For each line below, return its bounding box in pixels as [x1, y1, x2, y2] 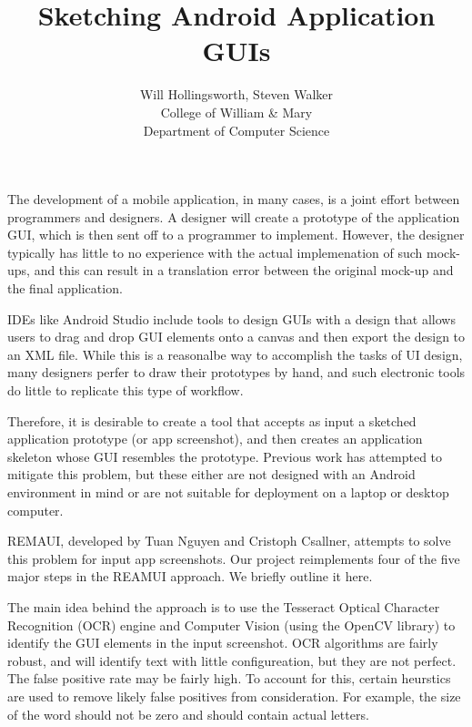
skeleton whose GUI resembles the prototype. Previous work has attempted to [7, 446, 443, 466]
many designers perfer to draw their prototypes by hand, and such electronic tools [7, 363, 466, 382]
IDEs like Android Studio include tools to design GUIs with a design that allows [7, 309, 456, 328]
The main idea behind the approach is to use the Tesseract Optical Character [7, 597, 440, 616]
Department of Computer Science [143, 120, 330, 139]
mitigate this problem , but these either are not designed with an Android [7, 465, 416, 484]
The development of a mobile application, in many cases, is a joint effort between [7, 189, 460, 209]
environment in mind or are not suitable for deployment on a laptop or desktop [7, 483, 449, 501]
